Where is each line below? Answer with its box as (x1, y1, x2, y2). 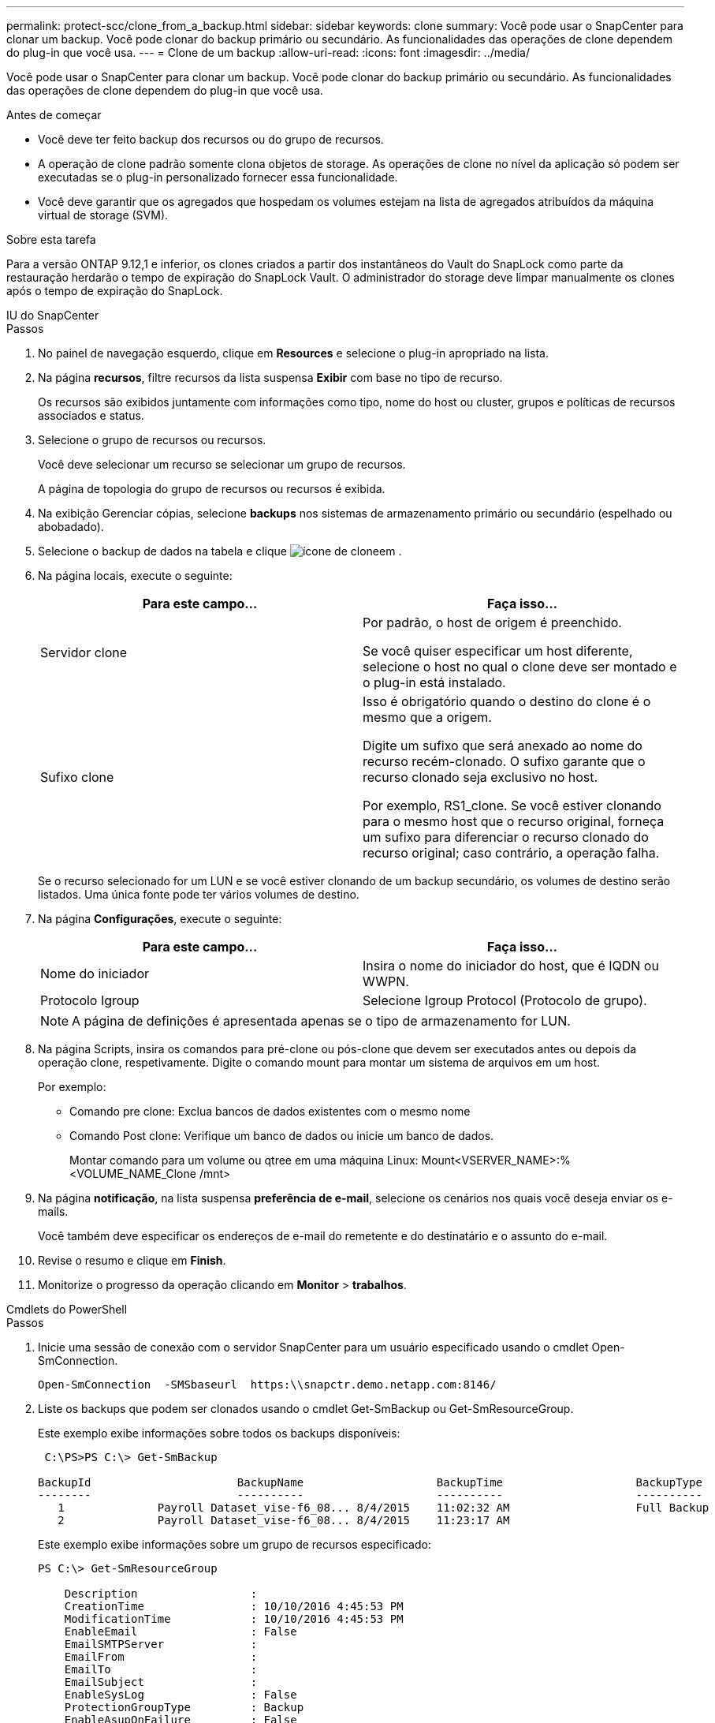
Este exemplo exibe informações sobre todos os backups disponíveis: (38, 1426, 400, 1440)
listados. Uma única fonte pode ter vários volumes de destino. (38, 888, 359, 901)
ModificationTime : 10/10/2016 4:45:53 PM (64, 1613, 404, 1625)
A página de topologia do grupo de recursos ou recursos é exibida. (38, 482, 385, 495)
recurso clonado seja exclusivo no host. (363, 769, 598, 785)
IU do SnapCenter (6, 308, 99, 322)
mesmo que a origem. (363, 709, 492, 725)
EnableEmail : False (64, 1625, 297, 1638)
